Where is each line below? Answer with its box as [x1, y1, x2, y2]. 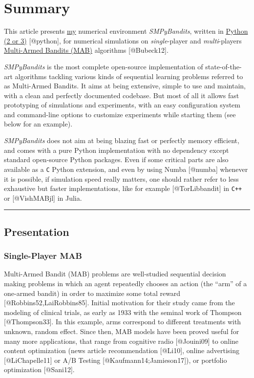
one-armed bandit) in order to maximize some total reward [4, 288, 181, 298]
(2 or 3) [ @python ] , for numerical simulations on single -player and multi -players [4, 35, 242, 45]
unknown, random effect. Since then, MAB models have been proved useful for [4, 326, 239, 336]
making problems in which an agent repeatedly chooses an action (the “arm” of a [4, 278, 247, 288]
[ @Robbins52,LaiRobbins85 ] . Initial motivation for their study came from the [4, 297, 235, 308]
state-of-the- [205, 61, 242, 71]
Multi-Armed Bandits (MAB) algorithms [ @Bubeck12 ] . [4, 45, 169, 55]
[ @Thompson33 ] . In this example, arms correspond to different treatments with [4, 316, 241, 327]
